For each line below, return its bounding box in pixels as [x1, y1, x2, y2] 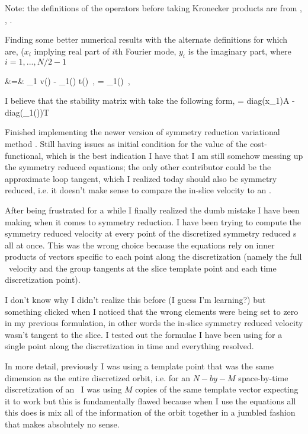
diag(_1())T [5, 106, 50, 118]
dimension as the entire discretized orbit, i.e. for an [5, 371, 191, 384]
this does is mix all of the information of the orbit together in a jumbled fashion [5, 406, 296, 419]
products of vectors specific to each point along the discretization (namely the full [5, 250, 302, 263]
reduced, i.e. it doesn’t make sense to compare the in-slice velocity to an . [5, 184, 271, 196]
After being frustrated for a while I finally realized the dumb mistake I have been [5, 203, 300, 216]
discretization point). [5, 273, 81, 286]
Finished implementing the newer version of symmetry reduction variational [5, 126, 280, 138]
